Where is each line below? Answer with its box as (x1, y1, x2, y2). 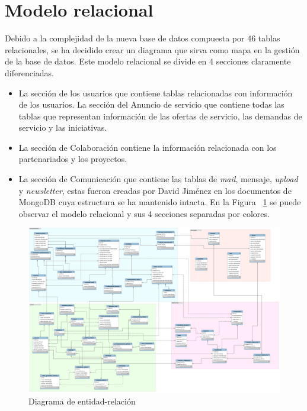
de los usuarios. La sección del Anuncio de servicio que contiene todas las (18, 98, 284, 111)
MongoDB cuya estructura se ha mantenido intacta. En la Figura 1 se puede (18, 196, 301, 208)
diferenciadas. (5, 66, 54, 79)
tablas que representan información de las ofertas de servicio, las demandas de (18, 109, 302, 122)
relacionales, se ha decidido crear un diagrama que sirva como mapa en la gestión (5, 43, 300, 56)
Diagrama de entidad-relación (28, 395, 136, 407)
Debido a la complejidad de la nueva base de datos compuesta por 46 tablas (5, 32, 280, 44)
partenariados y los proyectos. (18, 153, 127, 165)
